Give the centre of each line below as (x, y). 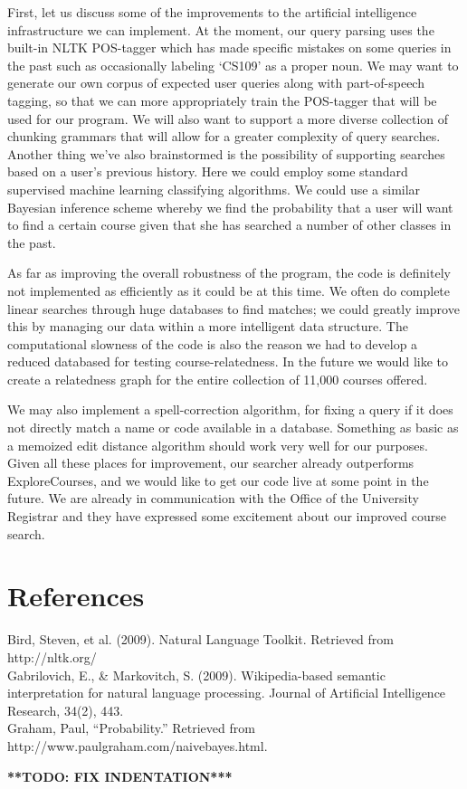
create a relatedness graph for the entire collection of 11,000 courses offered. (218, 379)
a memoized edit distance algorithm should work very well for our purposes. (218, 445)
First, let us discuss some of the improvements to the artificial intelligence (212, 12)
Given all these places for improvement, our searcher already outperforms (211, 463)
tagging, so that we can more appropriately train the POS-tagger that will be (222, 100)
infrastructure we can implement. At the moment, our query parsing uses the (221, 29)
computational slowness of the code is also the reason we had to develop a (213, 343)
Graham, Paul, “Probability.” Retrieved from (131, 728)
